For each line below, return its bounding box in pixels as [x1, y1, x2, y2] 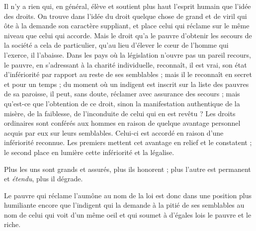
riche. [4, 219, 21, 230]
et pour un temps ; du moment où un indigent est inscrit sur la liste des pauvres [4, 78, 249, 89]
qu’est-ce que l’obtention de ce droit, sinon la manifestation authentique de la [4, 98, 240, 108]
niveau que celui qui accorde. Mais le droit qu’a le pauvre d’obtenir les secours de [4, 30, 252, 40]
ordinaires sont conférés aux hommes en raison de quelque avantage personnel [4, 118, 241, 128]
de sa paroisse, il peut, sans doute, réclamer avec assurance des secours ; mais [4, 88, 240, 99]
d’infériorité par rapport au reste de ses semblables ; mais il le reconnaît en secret [4, 69, 252, 79]
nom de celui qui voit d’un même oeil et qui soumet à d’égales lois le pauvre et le [4, 209, 252, 220]
